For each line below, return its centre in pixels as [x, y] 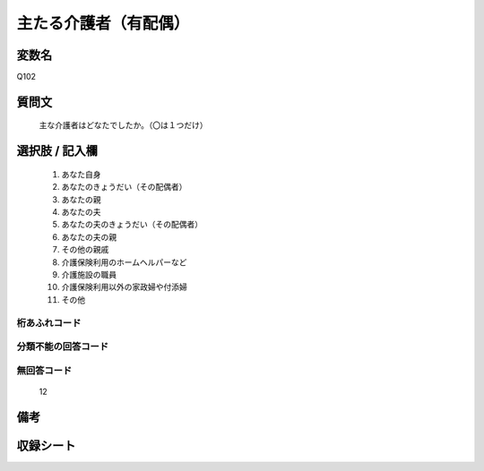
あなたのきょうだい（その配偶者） [124, 187]
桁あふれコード [49, 322]
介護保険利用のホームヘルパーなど [124, 262]
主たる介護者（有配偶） [103, 23]
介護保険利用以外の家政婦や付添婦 [124, 287]
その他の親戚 [85, 250]
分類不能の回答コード [63, 347]
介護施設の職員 [89, 274]
